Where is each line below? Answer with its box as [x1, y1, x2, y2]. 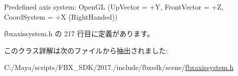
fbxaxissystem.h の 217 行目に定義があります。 [4, 28, 154, 39]
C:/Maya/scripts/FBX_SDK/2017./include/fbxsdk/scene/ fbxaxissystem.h [4, 62, 234, 72]
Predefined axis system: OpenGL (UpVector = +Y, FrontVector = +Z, [4, 2, 223, 12]
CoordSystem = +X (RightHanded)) [4, 11, 118, 22]
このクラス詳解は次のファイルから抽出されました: [4, 45, 168, 55]
